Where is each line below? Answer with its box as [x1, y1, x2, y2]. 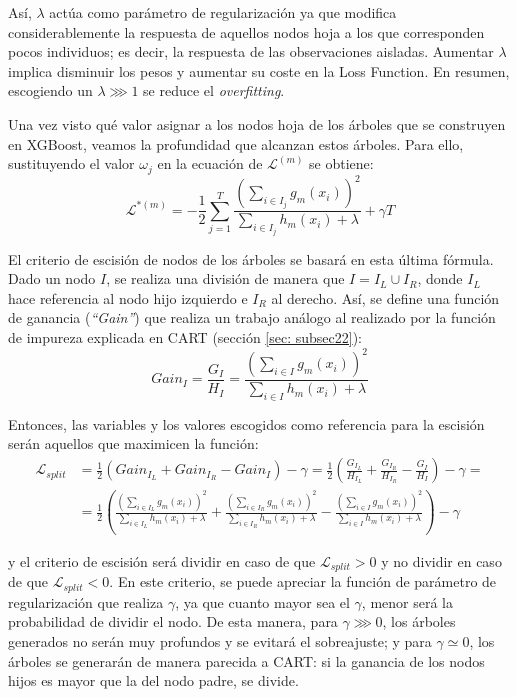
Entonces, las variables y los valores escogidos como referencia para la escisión [8, 413, 485, 434]
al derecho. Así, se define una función [271, 287, 500, 308]
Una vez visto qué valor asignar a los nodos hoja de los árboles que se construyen [8, 113, 506, 134]
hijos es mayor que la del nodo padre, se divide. [8, 670, 299, 691]
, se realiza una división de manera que [106, 268, 345, 289]
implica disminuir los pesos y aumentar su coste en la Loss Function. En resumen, [8, 60, 510, 81]
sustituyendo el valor [8, 153, 135, 174]
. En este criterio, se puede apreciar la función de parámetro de [109, 571, 497, 592]
